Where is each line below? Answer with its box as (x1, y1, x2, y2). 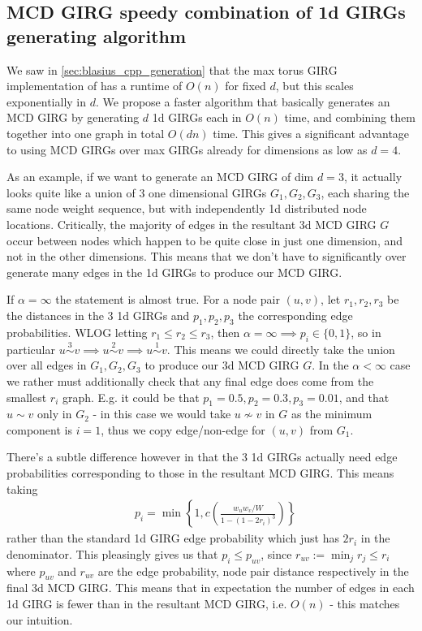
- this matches (329, 595, 400, 612)
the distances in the (6, 306, 104, 323)
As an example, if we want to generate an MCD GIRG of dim (6, 168, 314, 185)
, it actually (343, 168, 403, 185)
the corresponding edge (238, 306, 353, 323)
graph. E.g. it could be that (62, 388, 200, 405)
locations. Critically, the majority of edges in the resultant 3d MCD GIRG (6, 215, 377, 232)
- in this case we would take (93, 405, 231, 422)
